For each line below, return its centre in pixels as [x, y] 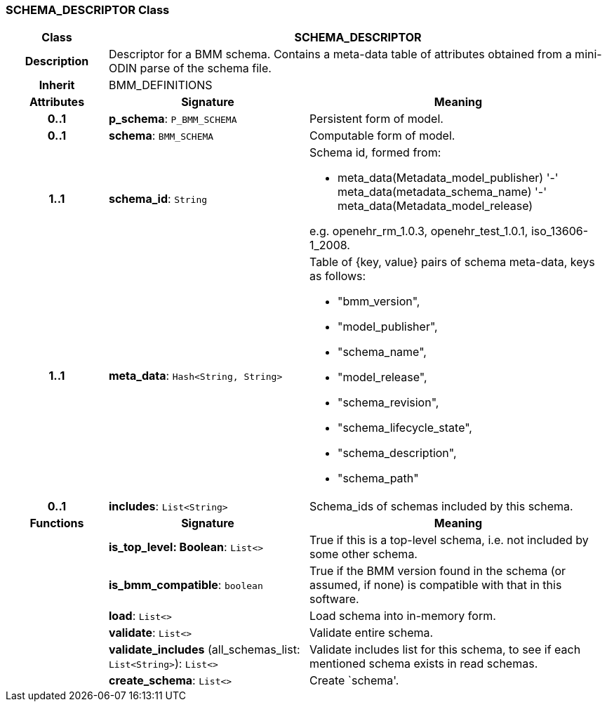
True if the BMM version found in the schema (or [438, 571]
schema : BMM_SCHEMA [161, 136]
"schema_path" [378, 478]
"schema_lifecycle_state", [405, 428]
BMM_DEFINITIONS [160, 85]
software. [334, 599]
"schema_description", [397, 453]
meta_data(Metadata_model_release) [435, 206]
